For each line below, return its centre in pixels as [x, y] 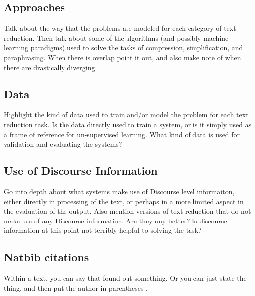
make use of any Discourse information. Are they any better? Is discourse [116, 220]
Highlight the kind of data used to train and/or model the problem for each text [126, 114]
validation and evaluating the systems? [63, 144]
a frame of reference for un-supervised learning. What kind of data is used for [122, 134]
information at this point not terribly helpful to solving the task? [103, 230]
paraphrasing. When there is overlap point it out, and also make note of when [123, 57]
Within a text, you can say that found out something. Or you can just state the [125, 278]
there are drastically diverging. [51, 67]
